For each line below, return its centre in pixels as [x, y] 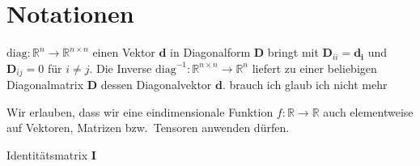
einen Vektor [124, 52]
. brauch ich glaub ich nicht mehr [305, 85]
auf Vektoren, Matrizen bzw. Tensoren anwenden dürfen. [148, 128]
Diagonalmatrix [45, 85]
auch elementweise [368, 111]
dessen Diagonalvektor [156, 85]
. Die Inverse [121, 68]
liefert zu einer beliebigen [314, 68]
